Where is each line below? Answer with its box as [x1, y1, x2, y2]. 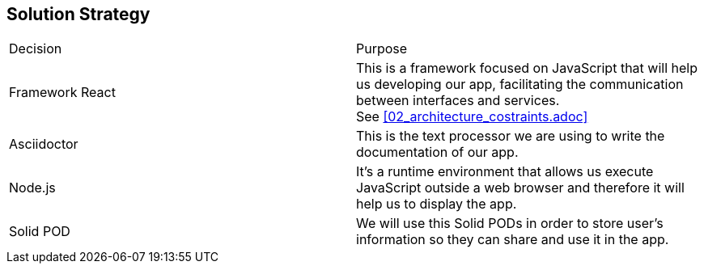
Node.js [9, 179, 56, 196]
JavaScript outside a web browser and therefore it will [356, 179, 685, 196]
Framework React [9, 84, 116, 101]
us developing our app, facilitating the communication [356, 76, 684, 93]
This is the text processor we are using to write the [356, 128, 665, 145]
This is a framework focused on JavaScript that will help [356, 60, 698, 77]
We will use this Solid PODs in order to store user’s [356, 215, 664, 232]
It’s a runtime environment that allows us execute [356, 163, 654, 180]
